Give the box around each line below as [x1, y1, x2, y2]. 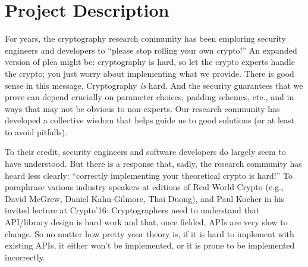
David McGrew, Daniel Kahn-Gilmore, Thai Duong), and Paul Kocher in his [5, 192, 285, 204]
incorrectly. [5, 250, 45, 263]
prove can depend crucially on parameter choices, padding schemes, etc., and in [5, 91, 294, 103]
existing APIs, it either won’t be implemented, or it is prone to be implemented [5, 239, 295, 252]
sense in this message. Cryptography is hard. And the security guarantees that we [5, 79, 303, 91]
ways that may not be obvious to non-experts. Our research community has [5, 102, 280, 114]
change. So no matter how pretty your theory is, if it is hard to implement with [5, 227, 294, 240]
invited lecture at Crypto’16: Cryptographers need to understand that [5, 204, 260, 216]
